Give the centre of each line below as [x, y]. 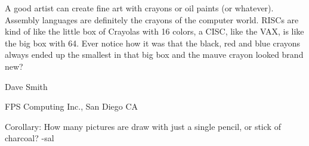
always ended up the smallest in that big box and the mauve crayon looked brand [154, 55]
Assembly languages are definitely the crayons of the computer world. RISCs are [152, 19]
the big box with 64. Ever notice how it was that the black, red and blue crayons [153, 43]
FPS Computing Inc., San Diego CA [72, 106]
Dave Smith [26, 86]
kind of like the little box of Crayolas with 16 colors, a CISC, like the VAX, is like [154, 31]
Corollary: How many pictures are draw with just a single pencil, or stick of [143, 126]
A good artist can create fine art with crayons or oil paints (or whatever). [139, 8]
